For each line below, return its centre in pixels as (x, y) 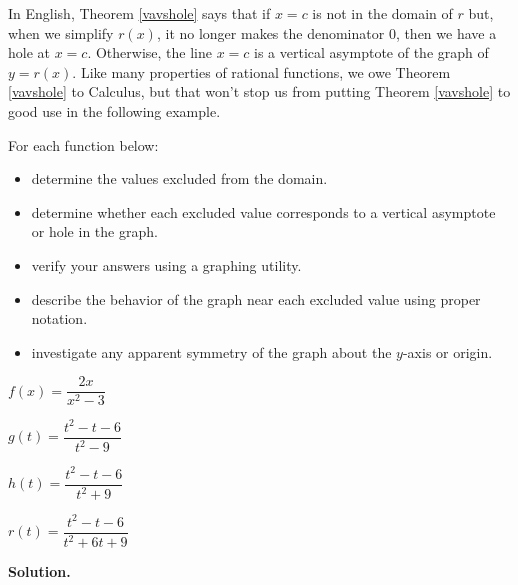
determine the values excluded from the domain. (179, 178)
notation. (59, 318)
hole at (29, 52)
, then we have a (446, 32)
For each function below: (83, 144)
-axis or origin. (447, 351)
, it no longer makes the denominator (270, 32)
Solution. (39, 571)
